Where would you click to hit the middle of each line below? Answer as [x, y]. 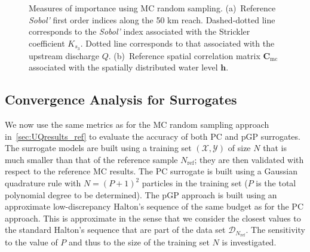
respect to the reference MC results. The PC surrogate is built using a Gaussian [151, 171]
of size [239, 148]
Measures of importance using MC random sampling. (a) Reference [152, 8]
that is [275, 148]
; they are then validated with [249, 159]
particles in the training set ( [195, 183]
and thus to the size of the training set [139, 242]
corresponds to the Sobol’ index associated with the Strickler [139, 31]
